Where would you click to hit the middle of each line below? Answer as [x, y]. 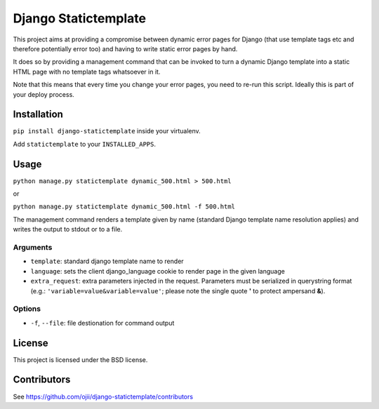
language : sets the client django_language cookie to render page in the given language [158, 271]
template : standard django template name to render [107, 261]
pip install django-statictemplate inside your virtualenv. [107, 131]
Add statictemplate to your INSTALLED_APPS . [85, 144]
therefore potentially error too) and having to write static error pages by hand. [125, 48]
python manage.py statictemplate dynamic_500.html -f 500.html [124, 207]
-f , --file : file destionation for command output [102, 323]
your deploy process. [44, 94]
